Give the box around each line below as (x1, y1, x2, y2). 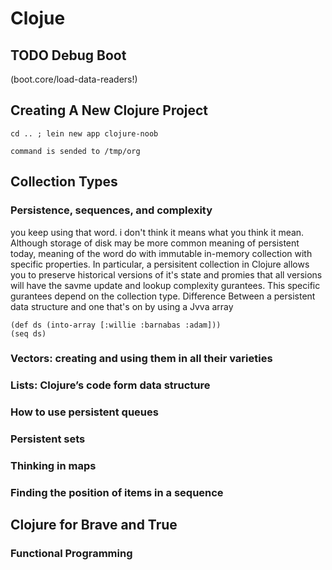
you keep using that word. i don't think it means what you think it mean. (10, 226, 305, 238)
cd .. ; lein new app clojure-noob (10, 128, 159, 139)
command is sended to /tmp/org (10, 146, 141, 156)
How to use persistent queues (10, 405, 159, 419)
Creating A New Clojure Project (10, 102, 209, 119)
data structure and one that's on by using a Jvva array (10, 300, 234, 312)
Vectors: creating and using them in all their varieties (10, 352, 273, 366)
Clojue (10, 7, 66, 30)
